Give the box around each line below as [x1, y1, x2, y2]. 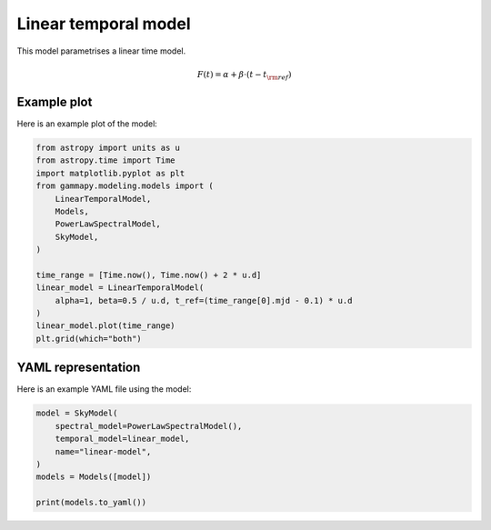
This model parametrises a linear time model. [16, 45, 186, 56]
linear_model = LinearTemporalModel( [35, 283, 205, 293]
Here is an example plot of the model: [16, 118, 158, 129]
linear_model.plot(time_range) [35, 321, 176, 331]
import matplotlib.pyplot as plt [35, 168, 185, 178]
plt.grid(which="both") [35, 333, 143, 344]
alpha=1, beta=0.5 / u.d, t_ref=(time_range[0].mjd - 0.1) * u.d [55, 295, 353, 305]
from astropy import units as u [35, 142, 181, 153]
